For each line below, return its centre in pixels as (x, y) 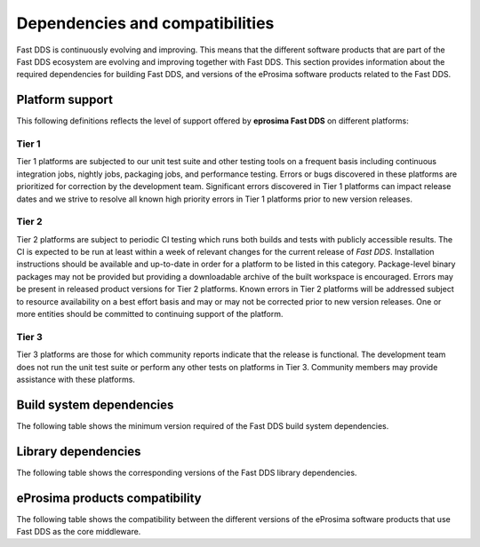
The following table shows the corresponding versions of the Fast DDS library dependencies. (187, 472)
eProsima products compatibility (109, 498)
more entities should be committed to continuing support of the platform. (150, 314)
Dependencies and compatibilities (145, 23)
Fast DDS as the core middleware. (79, 532)
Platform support (64, 100)
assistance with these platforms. (76, 379)
